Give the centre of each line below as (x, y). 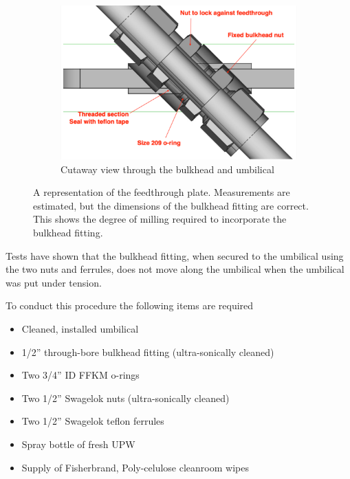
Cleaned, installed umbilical (80, 328)
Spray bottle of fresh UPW (78, 444)
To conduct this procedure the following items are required (130, 305)
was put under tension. (54, 282)
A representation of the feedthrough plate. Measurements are (162, 192)
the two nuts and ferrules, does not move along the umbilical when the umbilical (175, 269)
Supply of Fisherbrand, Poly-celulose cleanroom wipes (135, 467)
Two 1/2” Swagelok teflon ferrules (93, 421)
